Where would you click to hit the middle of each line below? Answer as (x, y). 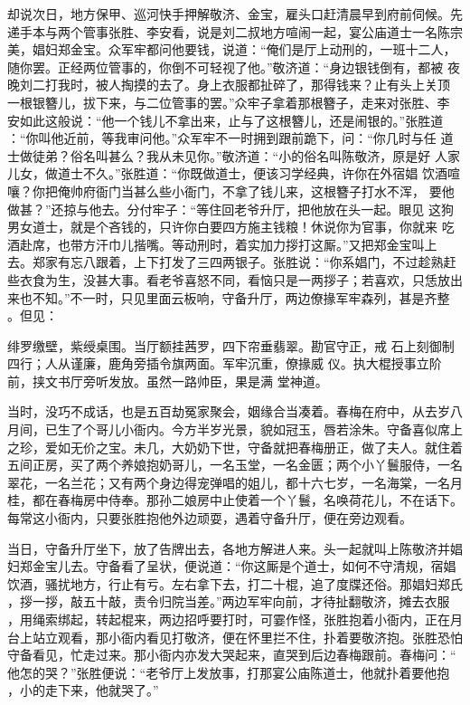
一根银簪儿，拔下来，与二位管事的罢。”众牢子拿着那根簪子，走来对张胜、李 (229, 102)
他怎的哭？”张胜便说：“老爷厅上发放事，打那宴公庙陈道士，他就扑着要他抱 (229, 672)
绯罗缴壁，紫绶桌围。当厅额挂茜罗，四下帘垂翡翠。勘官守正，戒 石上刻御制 (231, 345)
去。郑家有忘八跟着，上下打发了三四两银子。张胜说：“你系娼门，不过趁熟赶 (232, 262)
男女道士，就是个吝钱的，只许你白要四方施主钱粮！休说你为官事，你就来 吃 (231, 227)
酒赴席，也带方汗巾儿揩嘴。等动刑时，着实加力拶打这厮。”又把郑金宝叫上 (222, 244)
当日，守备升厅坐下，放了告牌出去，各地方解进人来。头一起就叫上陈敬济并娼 (235, 548)
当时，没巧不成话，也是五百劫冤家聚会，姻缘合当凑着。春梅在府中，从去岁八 (235, 411)
